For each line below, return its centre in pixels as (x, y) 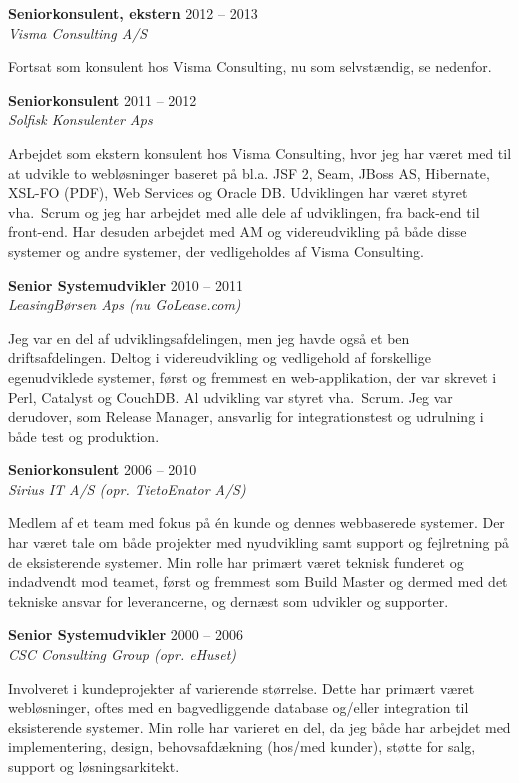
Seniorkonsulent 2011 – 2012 (102, 99)
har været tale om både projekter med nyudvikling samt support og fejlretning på (258, 542)
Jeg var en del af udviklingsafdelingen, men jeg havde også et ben (209, 337)
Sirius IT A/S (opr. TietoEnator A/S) (127, 488)
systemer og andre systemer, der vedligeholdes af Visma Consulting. (216, 250)
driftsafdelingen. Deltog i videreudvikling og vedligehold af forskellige (219, 357)
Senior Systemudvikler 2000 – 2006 (126, 634)
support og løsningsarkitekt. (94, 766)
